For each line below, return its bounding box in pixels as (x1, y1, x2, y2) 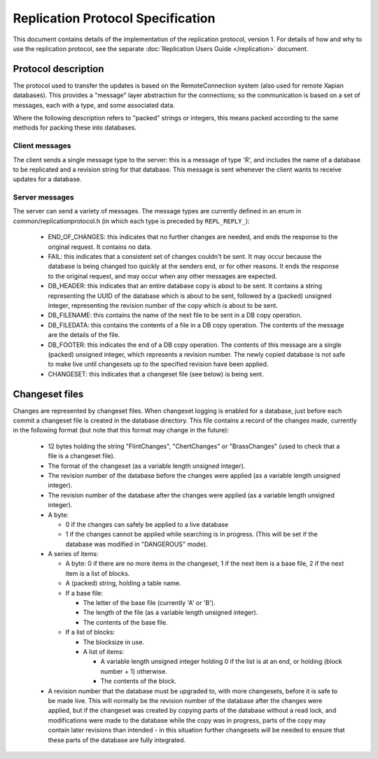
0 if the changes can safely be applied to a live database (65, 520, 229, 528)
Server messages (13, 192, 74, 202)
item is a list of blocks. (65, 569, 130, 577)
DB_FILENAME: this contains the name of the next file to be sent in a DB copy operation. (48, 311, 302, 320)
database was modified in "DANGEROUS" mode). (65, 539, 208, 548)
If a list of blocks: (65, 628, 115, 637)
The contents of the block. (100, 677, 177, 686)
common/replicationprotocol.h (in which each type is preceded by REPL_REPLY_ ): (13, 217, 250, 225)
